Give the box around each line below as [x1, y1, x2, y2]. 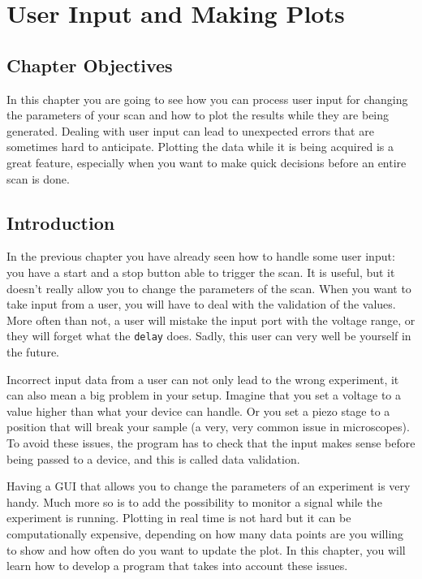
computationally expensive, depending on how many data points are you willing [6, 525, 404, 542]
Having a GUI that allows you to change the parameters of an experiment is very [6, 477, 411, 495]
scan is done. [6, 170, 70, 187]
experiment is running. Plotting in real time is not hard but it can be [6, 509, 351, 526]
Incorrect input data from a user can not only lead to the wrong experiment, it [6, 370, 399, 387]
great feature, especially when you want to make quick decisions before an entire [6, 153, 407, 171]
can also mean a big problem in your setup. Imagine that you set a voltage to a [6, 387, 401, 404]
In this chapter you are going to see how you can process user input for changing [6, 90, 408, 107]
